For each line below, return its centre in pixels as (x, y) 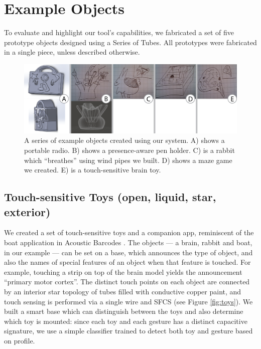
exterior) (27, 211)
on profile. (20, 340)
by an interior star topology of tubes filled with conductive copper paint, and (123, 291)
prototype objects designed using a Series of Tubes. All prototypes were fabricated (130, 42)
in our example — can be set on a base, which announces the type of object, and (128, 252)
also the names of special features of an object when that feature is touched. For (127, 262)
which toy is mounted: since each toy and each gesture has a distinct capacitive (126, 321)
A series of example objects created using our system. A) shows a (124, 140)
